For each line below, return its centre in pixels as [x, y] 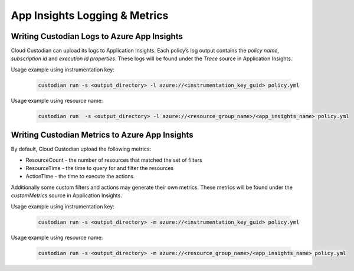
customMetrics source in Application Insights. [66, 195]
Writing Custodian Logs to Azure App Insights [97, 36]
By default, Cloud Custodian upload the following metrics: [81, 149]
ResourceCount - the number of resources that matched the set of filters [114, 160]
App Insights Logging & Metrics [90, 15]
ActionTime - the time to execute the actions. [80, 177]
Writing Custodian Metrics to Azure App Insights [102, 135]
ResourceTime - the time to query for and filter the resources [100, 168]
